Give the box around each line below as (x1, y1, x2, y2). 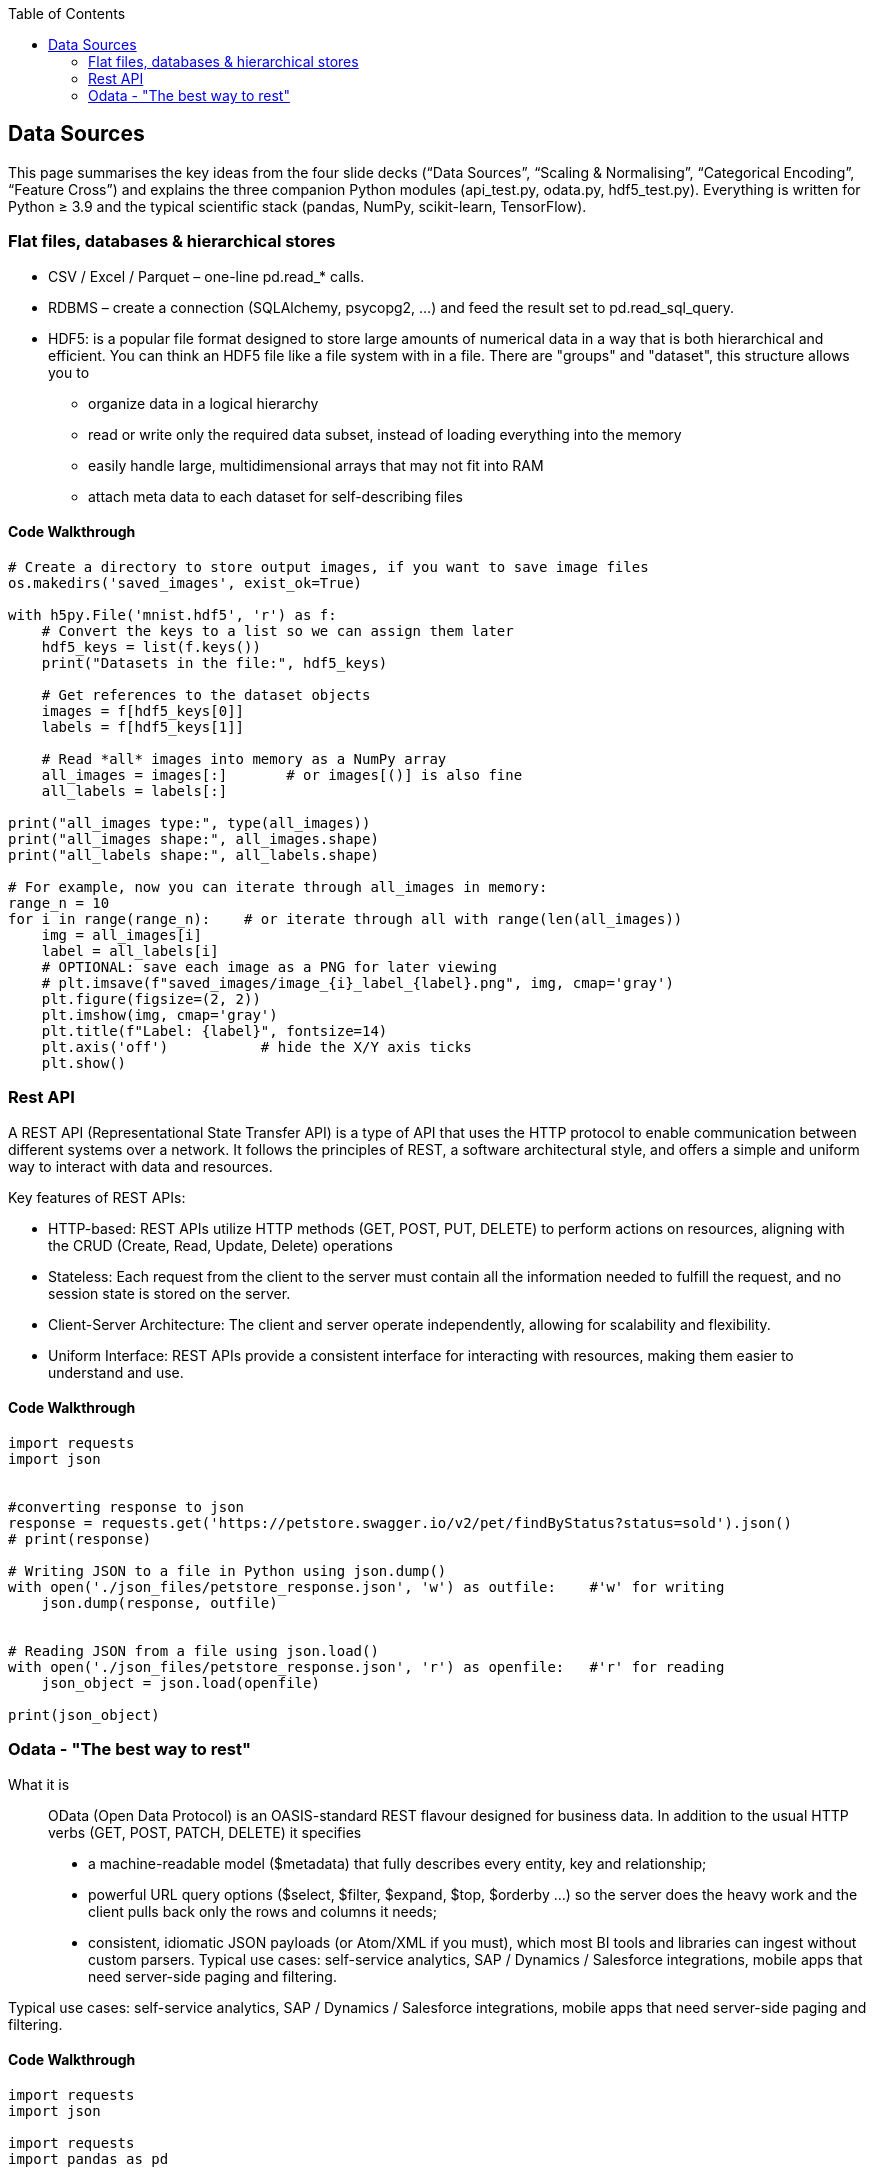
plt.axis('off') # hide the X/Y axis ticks (41, 1038, 472, 1055)
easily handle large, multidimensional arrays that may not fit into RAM (88, 456, 544, 474)
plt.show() (41, 1054, 127, 1071)
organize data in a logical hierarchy (88, 394, 319, 412)
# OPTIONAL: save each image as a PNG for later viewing (41, 958, 497, 975)
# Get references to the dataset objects (41, 686, 371, 703)
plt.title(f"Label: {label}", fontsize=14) (41, 1022, 388, 1039)
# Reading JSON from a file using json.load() (8, 1642, 379, 1659)
